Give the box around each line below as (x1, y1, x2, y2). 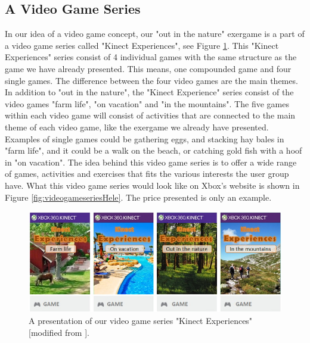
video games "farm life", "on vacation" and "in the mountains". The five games (5, 97, 289, 110)
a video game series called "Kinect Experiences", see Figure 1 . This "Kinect (5, 39, 279, 51)
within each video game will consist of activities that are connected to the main (5, 109, 296, 121)
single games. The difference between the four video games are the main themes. (5, 74, 298, 86)
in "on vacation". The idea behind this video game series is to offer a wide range (5, 155, 297, 168)
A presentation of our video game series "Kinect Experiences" (29, 314, 253, 327)
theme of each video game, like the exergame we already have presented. (5, 120, 269, 133)
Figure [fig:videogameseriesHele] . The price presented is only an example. (5, 191, 272, 203)
